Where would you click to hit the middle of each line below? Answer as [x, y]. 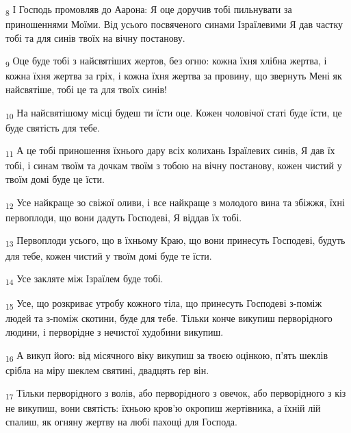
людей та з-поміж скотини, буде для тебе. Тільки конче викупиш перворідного [169, 318]
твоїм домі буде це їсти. [55, 179]
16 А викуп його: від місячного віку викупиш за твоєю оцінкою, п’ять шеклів [167, 356]
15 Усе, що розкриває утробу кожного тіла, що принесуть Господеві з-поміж [164, 304]
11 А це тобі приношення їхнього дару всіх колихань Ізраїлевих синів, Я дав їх [170, 151]
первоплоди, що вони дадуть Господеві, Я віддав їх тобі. [124, 217]
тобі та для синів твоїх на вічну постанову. [95, 37]
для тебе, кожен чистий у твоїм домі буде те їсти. [109, 255]
